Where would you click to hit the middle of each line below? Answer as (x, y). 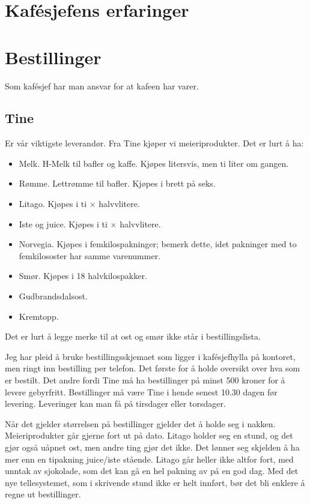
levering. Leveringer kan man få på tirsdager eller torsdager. (115, 403)
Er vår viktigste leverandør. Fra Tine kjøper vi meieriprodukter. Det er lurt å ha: (154, 143)
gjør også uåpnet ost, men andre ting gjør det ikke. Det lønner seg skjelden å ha (152, 447)
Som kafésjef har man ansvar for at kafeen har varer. (102, 85)
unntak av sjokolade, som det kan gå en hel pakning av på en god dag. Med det (152, 471)
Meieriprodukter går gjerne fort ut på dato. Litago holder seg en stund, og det (149, 435)
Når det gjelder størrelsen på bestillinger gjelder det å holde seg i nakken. (140, 423)
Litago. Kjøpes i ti (53, 204)
